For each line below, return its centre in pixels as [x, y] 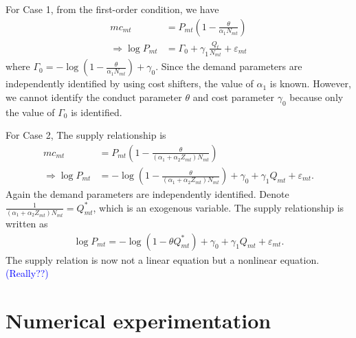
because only [316, 97]
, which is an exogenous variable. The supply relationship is [219, 207]
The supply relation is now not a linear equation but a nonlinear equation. [163, 259]
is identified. [97, 112]
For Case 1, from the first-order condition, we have [112, 9]
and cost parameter [234, 97]
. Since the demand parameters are [229, 66]
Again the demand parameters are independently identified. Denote [147, 194]
